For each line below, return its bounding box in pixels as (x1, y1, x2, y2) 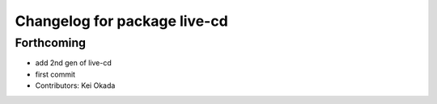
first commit (35, 69, 76, 79)
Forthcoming (15, 35, 87, 50)
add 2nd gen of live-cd (35, 58, 112, 68)
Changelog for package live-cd (15, 12, 228, 30)
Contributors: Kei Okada (35, 81, 116, 90)
